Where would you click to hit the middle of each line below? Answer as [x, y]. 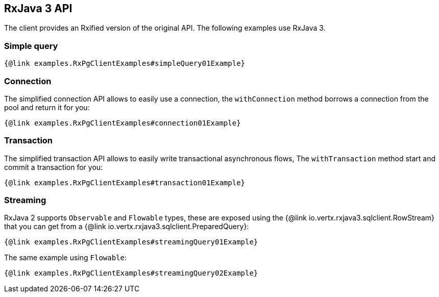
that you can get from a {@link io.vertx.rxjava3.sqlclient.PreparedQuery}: [127, 227]
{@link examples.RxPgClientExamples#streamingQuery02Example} [131, 273]
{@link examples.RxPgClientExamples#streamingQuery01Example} [131, 242]
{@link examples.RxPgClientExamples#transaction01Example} [125, 182]
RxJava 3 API [38, 8]
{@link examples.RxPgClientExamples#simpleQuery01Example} [125, 64]
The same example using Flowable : [66, 258]
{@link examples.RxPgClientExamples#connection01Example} [123, 123]
